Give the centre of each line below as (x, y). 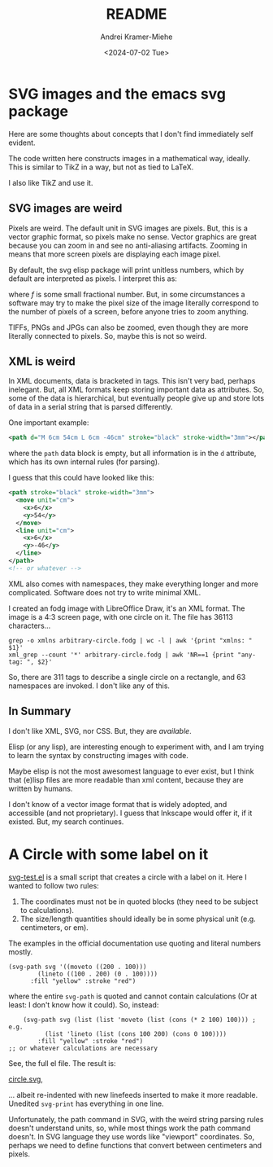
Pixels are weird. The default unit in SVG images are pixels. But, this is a (128, 228)
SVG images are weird (65, 208)
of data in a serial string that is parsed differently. (91, 407)
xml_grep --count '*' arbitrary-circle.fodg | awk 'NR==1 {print (121, 655)
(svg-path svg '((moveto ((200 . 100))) (78, 967)
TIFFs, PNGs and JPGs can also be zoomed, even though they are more (129, 327)
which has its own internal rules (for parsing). (84, 462)
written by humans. (41, 788)
